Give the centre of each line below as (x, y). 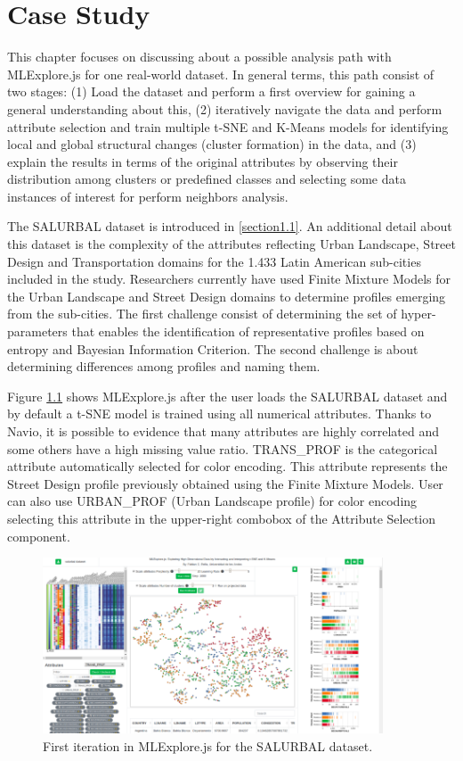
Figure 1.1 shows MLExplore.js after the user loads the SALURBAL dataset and (227, 396)
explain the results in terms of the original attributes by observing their (203, 161)
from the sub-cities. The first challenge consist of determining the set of (202, 314)
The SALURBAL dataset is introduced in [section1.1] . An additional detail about (230, 226)
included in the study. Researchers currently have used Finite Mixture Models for (229, 279)
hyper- (418, 314)
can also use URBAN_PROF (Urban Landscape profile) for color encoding (212, 501)
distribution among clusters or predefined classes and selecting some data (207, 179)
